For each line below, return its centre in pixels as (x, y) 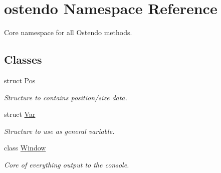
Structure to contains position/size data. (66, 97)
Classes (23, 59)
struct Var (20, 114)
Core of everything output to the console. (67, 164)
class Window (25, 148)
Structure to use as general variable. (59, 131)
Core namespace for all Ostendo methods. (68, 32)
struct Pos (20, 80)
